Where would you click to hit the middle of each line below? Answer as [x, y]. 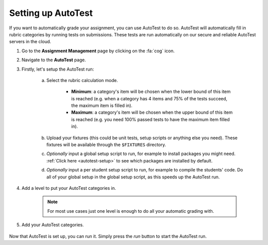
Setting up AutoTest [51, 13]
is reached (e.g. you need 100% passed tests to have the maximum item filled [151, 119]
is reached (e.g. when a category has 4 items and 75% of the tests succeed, [149, 98]
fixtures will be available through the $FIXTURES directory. [106, 145]
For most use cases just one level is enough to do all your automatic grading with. [131, 211]
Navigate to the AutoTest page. [54, 60]
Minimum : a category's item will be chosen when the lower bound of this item [151, 91]
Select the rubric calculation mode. [82, 80]
